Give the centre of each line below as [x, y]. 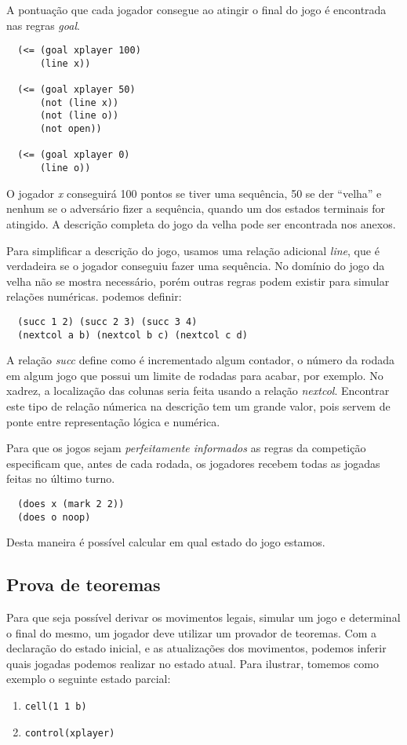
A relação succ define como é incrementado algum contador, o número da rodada [200, 360]
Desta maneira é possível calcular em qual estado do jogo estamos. [166, 542]
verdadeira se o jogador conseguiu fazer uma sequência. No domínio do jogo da [196, 266]
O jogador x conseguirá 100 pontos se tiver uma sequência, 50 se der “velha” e [194, 193]
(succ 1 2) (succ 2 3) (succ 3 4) [107, 321]
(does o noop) [54, 517]
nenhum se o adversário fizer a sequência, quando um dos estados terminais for [196, 208]
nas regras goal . [43, 25]
